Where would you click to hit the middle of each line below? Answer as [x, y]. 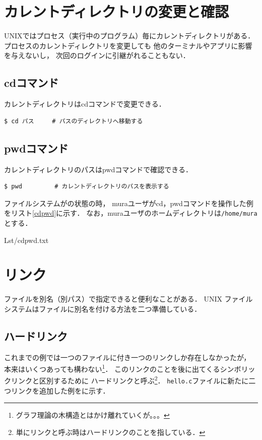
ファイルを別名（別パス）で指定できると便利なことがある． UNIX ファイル [128, 299]
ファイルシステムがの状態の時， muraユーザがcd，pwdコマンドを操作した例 [129, 203]
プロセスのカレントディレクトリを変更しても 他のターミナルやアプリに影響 [128, 45]
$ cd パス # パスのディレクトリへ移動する [74, 121]
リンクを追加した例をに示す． [60, 390]
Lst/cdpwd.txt [26, 240]
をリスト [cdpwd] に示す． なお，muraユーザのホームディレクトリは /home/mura [131, 213]
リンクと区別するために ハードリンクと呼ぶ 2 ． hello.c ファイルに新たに [130, 380]
